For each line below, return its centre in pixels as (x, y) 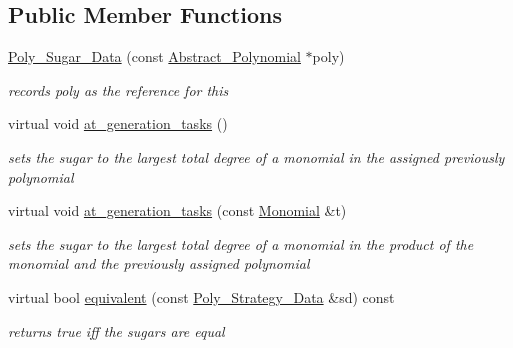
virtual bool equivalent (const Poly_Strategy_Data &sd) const (201, 296)
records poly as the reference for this (118, 89)
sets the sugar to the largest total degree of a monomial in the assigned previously (256, 156)
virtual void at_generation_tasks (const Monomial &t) (177, 210)
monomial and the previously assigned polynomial (159, 263)
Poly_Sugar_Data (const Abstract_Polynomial (154, 56)
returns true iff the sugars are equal (116, 330)
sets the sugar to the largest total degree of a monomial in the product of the (241, 243)
